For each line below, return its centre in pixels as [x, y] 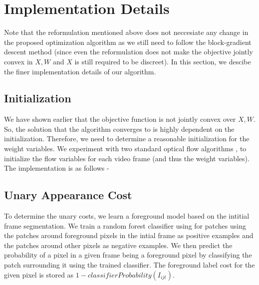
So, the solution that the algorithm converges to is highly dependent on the [119, 129]
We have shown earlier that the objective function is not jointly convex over [120, 119]
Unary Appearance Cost [68, 195]
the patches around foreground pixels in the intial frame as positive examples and [129, 235]
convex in [18, 61]
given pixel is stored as [39, 274]
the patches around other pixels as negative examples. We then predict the [118, 245]
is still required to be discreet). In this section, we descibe [163, 61]
